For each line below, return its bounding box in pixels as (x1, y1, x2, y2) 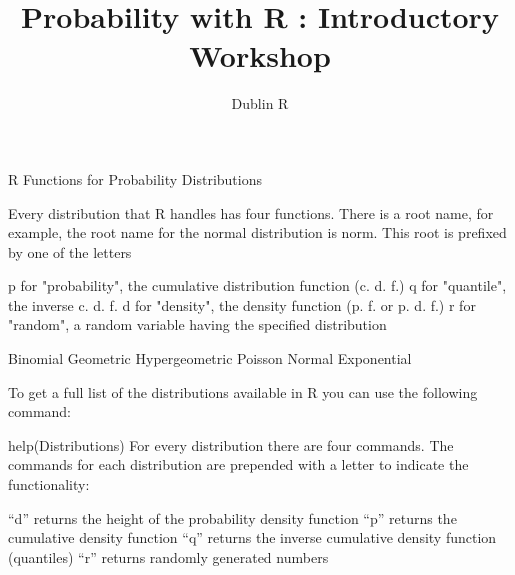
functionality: (8, 474, 90, 495)
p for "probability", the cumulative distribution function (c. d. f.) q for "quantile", (8, 275, 507, 296)
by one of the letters (8, 241, 132, 262)
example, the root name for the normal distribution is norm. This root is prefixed (8, 222, 507, 243)
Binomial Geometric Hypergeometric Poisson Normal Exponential (8, 348, 412, 369)
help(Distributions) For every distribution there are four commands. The (8, 434, 454, 455)
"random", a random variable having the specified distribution (8, 314, 387, 335)
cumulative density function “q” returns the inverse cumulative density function (8, 527, 497, 548)
